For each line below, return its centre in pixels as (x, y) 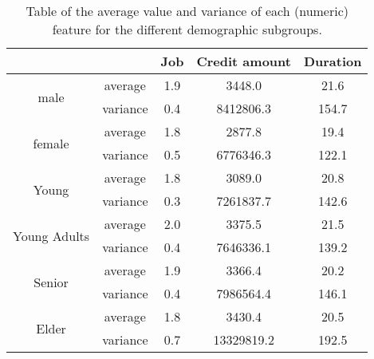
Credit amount (244, 61)
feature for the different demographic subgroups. (187, 29)
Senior (51, 282)
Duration (333, 61)
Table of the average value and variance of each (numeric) (187, 11)
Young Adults (51, 235)
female (51, 143)
